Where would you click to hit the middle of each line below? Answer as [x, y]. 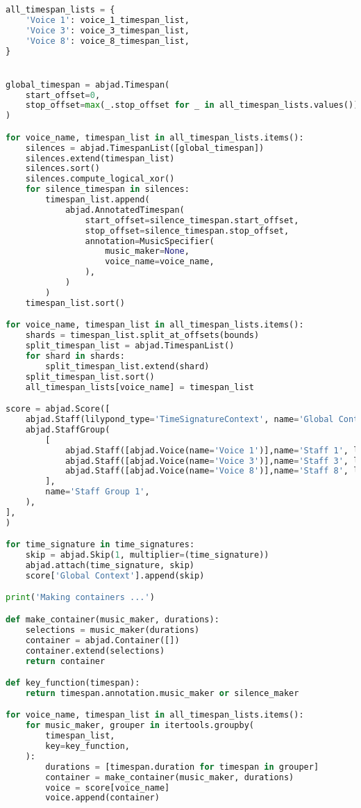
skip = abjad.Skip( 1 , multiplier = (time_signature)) [147, 555]
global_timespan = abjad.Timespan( [88, 84]
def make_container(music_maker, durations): [112, 620]
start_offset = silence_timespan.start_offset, [192, 220]
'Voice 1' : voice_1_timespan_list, [107, 20]
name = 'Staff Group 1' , [98, 492]
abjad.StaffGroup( [68, 429]
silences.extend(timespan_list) [100, 158]
